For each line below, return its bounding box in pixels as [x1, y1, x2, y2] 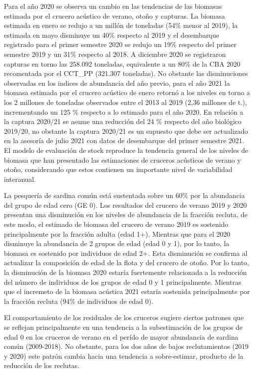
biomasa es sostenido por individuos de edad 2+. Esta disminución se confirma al [4, 248, 248, 258]
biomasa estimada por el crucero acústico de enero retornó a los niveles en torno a [4, 87, 250, 98]
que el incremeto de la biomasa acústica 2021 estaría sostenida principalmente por [4, 286, 250, 297]
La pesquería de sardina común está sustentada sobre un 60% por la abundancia [4, 190, 245, 200]
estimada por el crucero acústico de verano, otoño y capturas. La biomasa [4, 10, 225, 21]
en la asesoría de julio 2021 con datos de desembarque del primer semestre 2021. [4, 135, 244, 146]
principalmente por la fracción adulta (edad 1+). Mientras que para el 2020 [4, 228, 231, 239]
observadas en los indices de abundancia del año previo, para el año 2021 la [4, 77, 230, 88]
